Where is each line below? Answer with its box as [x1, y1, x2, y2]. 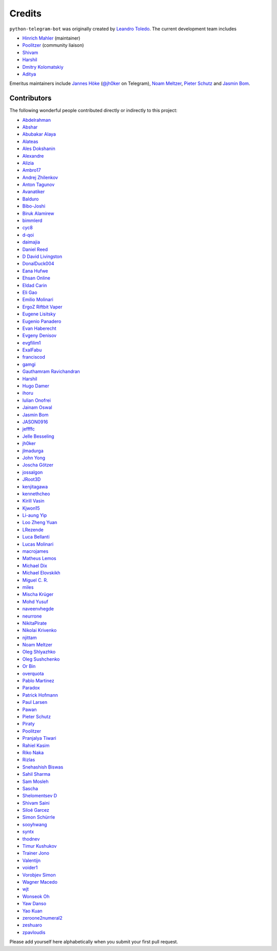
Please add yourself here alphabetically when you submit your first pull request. [9, 939, 179, 945]
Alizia [22, 160, 34, 166]
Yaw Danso [22, 901, 46, 907]
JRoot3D [22, 476, 41, 482]
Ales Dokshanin [22, 145, 56, 152]
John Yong [22, 455, 46, 461]
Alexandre [22, 153, 44, 159]
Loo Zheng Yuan [22, 519, 57, 526]
